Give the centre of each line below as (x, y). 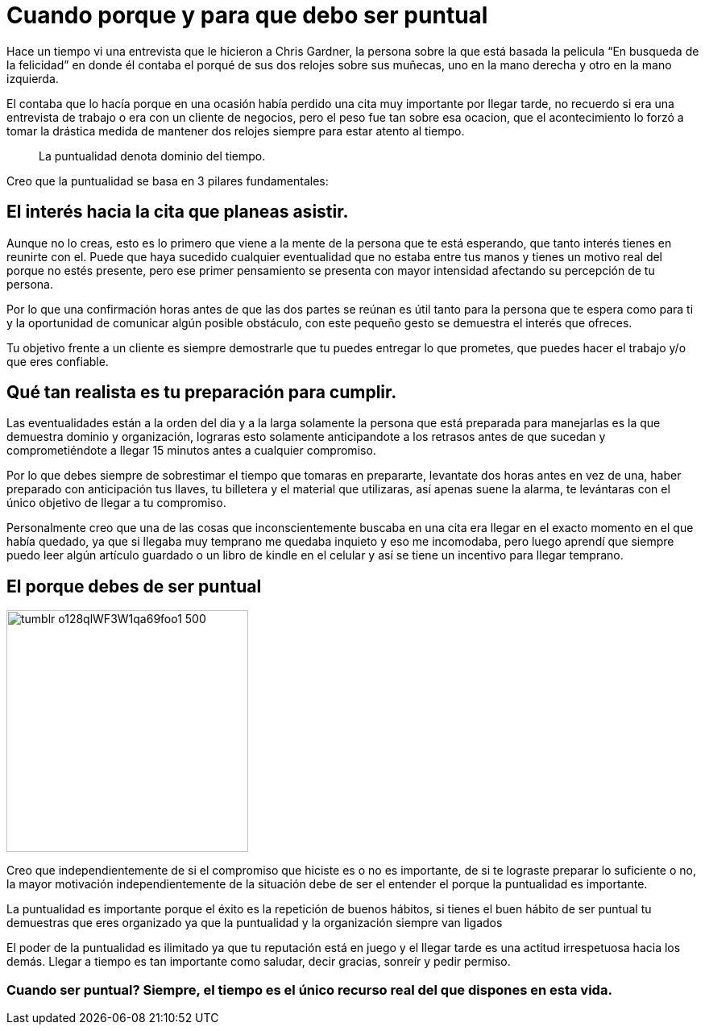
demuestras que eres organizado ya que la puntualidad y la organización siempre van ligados (255, 923)
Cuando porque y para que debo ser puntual (247, 15)
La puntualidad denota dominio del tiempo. (152, 156)
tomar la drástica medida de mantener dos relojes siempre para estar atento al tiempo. (236, 131)
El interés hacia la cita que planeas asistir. (178, 212)
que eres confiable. (58, 361)
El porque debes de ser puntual (134, 586)
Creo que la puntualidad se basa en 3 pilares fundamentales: (168, 181)
